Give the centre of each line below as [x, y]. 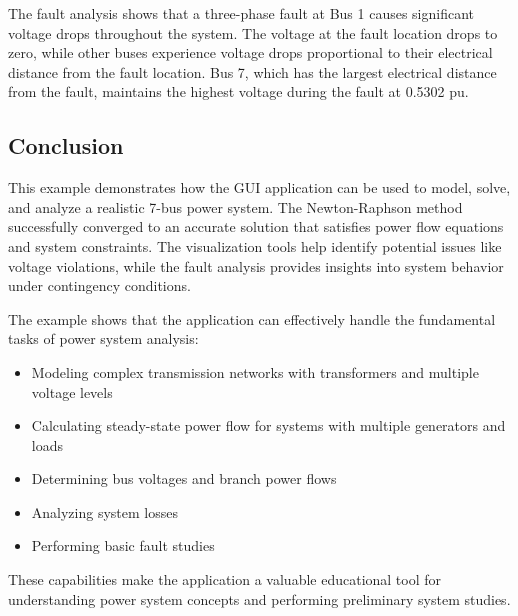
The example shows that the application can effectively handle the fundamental [252, 318]
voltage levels [72, 391]
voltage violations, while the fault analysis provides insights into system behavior [256, 265]
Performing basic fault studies [123, 545]
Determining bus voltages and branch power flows [184, 478]
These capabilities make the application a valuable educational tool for [225, 579]
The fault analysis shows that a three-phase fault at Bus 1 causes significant [241, 13]
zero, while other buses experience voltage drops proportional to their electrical [250, 52]
